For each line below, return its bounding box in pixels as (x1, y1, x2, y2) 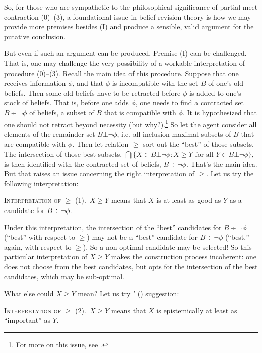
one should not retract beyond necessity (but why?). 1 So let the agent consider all (4, 117, 257, 129)
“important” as (4, 315, 50, 325)
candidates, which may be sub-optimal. (4, 271, 124, 281)
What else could (4, 288, 54, 299)
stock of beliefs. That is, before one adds (4, 97, 129, 108)
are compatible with (4, 138, 66, 149)
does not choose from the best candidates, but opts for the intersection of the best (4, 261, 258, 271)
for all (195, 151, 214, 158)
